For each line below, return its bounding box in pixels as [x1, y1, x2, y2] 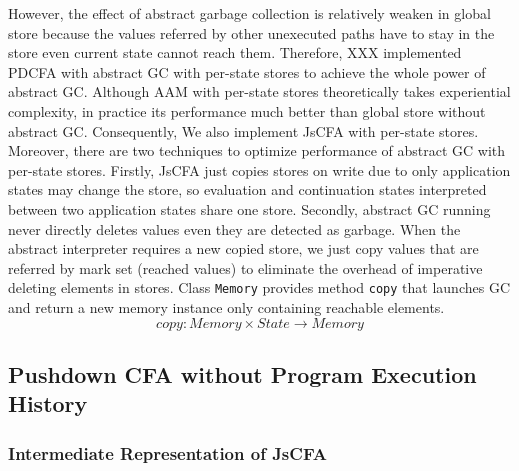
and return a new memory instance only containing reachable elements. [8, 296, 445, 317]
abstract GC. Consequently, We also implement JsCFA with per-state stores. [8, 120, 479, 141]
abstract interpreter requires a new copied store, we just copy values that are [8, 238, 479, 259]
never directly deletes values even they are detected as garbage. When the [8, 218, 461, 239]
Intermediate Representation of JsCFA [8, 440, 327, 465]
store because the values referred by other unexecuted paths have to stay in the [8, 22, 495, 43]
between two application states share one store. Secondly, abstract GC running [8, 198, 491, 219]
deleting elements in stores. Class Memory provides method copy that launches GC [8, 277, 510, 298]
